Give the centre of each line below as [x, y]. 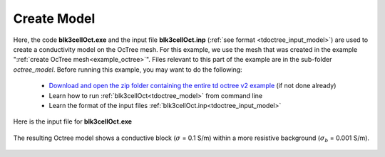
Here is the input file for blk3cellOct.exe [72, 121]
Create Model [54, 18]
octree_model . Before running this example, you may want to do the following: [128, 69]
